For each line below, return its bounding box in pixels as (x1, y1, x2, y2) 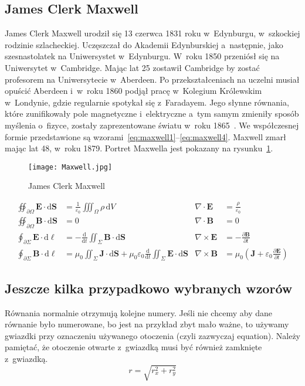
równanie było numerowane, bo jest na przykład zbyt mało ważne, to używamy (5, 318, 289, 330)
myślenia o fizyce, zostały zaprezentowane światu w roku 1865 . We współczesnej (5, 118, 299, 131)
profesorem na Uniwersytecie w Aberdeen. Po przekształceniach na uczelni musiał (5, 73, 300, 85)
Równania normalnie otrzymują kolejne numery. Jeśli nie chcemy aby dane (5, 306, 272, 319)
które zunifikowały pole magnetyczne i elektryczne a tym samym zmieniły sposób (5, 107, 299, 120)
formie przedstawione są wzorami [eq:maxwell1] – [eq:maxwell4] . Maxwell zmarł (5, 130, 286, 143)
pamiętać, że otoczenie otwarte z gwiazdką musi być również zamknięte (5, 341, 262, 353)
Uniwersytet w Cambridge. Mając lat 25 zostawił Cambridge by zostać (5, 61, 260, 73)
